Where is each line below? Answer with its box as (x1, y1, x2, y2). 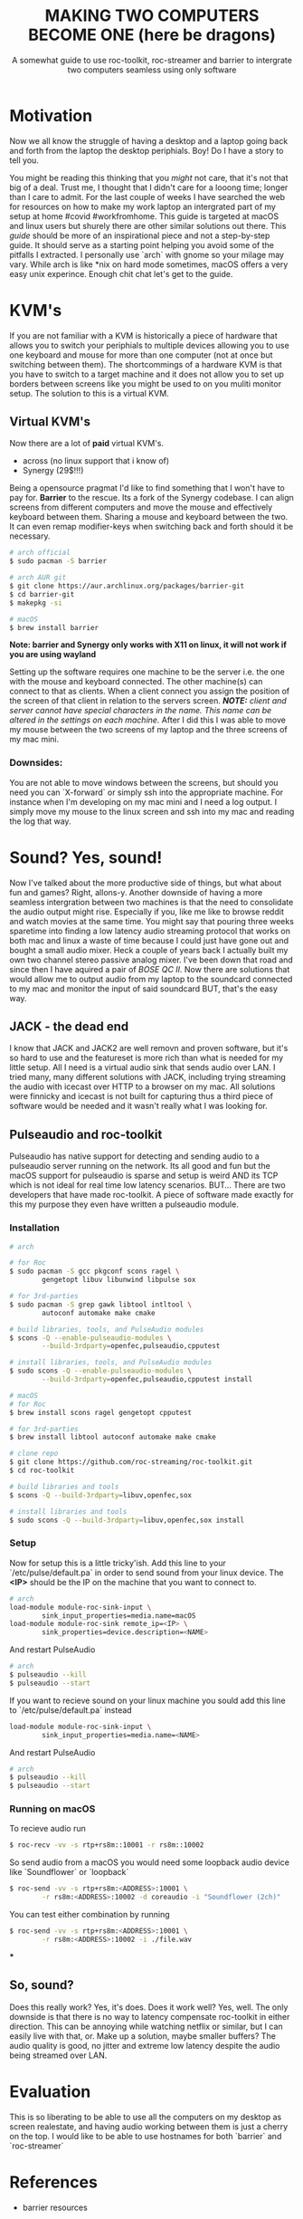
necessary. (9, 531, 52, 541)
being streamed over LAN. (9, 2050, 108, 2061)
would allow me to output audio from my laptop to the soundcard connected (9, 973, 293, 984)
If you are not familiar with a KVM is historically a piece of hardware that (9, 330, 278, 340)
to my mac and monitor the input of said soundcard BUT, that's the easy (9, 983, 279, 994)
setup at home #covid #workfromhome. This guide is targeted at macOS (9, 210, 279, 222)
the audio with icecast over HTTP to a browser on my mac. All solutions (9, 1081, 276, 1092)
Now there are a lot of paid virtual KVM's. (9, 438, 165, 449)
